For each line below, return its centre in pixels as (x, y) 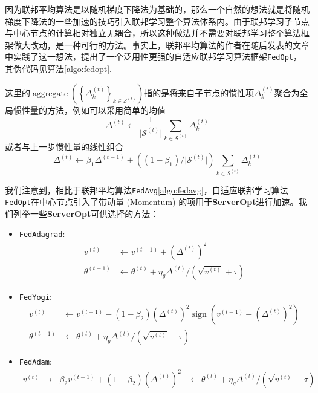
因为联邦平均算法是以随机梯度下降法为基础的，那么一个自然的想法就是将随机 (157, 9)
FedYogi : (35, 296)
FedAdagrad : (42, 234)
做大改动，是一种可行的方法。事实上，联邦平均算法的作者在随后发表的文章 (161, 44)
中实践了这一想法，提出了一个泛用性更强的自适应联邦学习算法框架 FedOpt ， (153, 57)
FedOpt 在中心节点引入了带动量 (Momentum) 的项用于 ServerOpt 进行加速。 (152, 202)
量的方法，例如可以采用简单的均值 (98, 110)
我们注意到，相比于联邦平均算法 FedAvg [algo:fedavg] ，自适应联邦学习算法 (147, 190)
